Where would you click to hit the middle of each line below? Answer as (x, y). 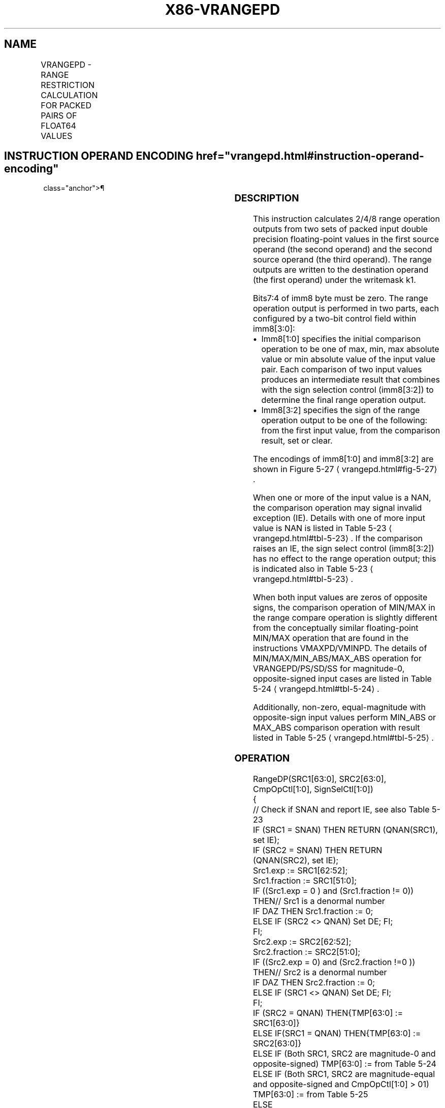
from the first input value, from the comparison (351, 431)
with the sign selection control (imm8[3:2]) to (347, 390)
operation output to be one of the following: (344, 420)
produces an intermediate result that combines (351, 380)
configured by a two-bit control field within (335, 319)
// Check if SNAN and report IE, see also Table (341, 809)
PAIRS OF (59, 115)
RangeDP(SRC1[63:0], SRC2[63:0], (320, 779)
